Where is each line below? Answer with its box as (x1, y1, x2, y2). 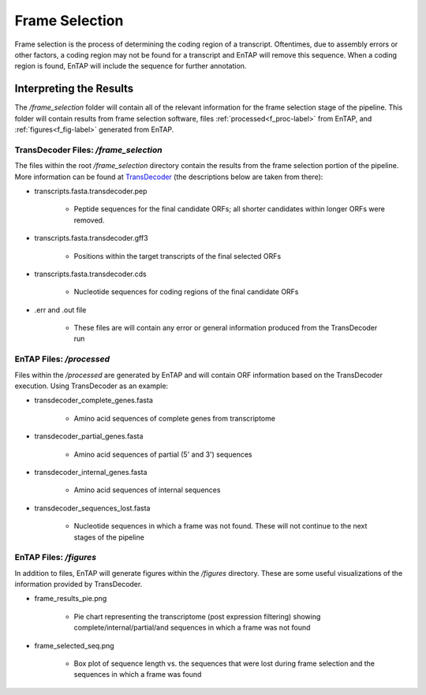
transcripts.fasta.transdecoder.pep (34, 186, 148, 196)
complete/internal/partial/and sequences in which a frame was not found (73, 623, 311, 633)
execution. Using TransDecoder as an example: (14, 381, 169, 390)
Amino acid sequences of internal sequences (73, 485, 221, 495)
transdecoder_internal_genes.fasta (34, 467, 148, 476)
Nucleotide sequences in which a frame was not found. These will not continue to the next (73, 521, 368, 531)
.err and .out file (34, 305, 87, 315)
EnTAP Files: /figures (14, 552, 97, 563)
